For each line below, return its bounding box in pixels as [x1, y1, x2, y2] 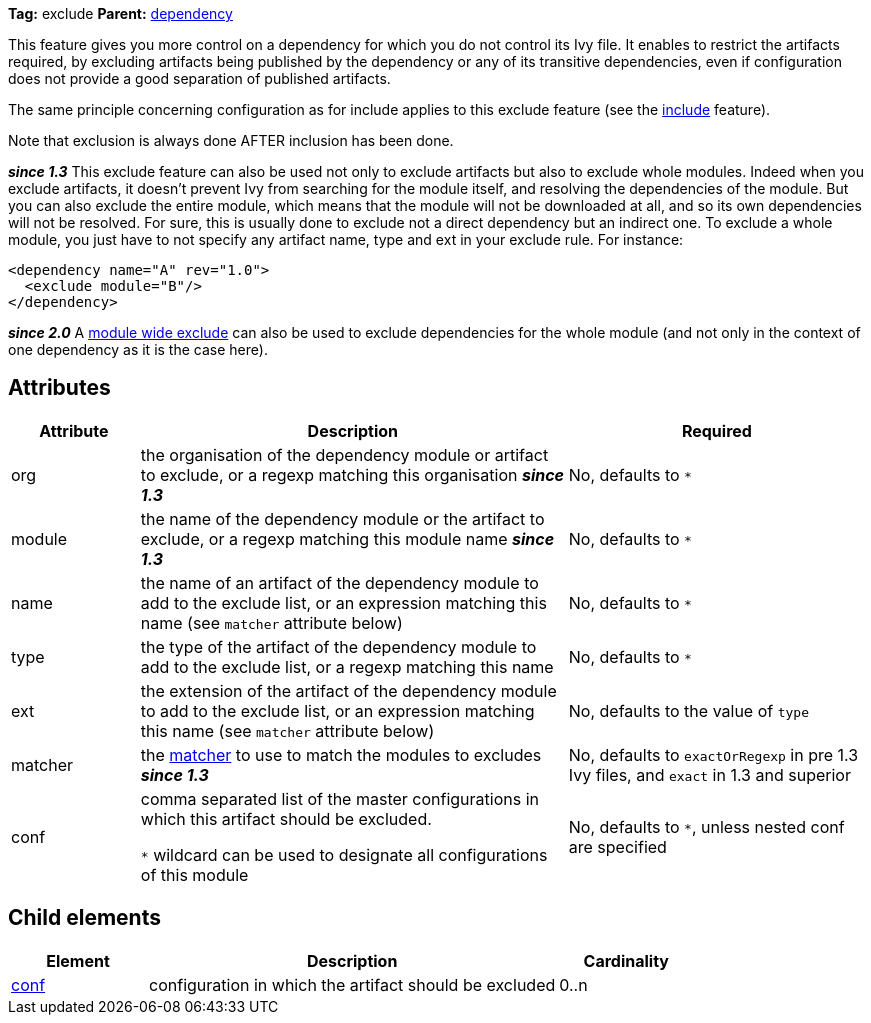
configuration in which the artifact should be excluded [149, 974, 556, 995]
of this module [140, 864, 249, 885]
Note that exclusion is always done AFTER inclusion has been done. [8, 132, 454, 149]
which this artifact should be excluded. [140, 808, 432, 829]
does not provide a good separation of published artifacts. [8, 70, 391, 87]
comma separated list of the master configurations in [140, 788, 540, 809]
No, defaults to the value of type [568, 700, 810, 721]
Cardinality [583, 950, 669, 971]
